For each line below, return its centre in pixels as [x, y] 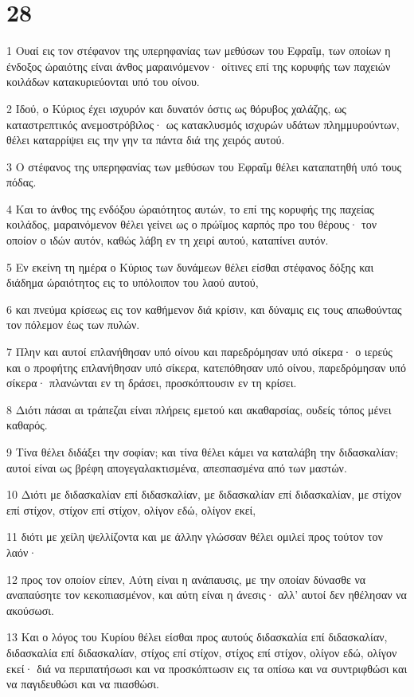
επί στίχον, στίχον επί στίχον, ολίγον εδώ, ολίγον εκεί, [131, 509]
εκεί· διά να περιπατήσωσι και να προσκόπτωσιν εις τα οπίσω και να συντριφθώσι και [207, 668]
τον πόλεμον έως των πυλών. [73, 325]
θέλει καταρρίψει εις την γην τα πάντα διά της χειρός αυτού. [146, 140]
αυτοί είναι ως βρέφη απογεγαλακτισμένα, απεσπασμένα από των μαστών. [177, 467]
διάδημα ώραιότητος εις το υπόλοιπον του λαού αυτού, [133, 282]
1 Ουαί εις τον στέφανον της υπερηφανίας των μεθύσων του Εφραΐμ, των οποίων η [199, 51]
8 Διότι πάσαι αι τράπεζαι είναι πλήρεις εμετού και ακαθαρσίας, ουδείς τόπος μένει [199, 409]
